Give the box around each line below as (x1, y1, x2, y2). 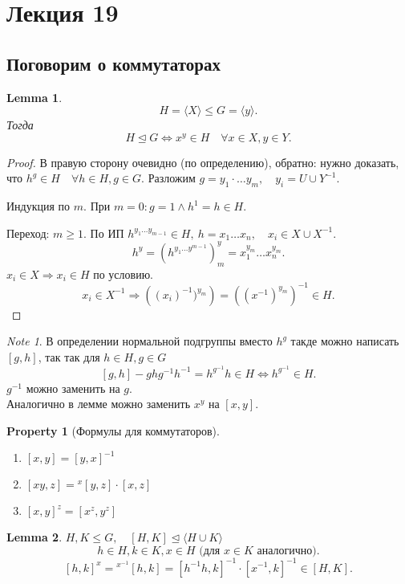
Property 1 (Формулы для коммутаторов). (6, 422, 220, 439)
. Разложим (141, 169, 196, 186)
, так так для (38, 349, 100, 365)
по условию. (93, 265, 154, 282)
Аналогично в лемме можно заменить (6, 395, 191, 412)
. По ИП (83, 224, 124, 241)
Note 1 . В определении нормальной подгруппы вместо (6, 333, 273, 349)
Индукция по (6, 198, 71, 214)
